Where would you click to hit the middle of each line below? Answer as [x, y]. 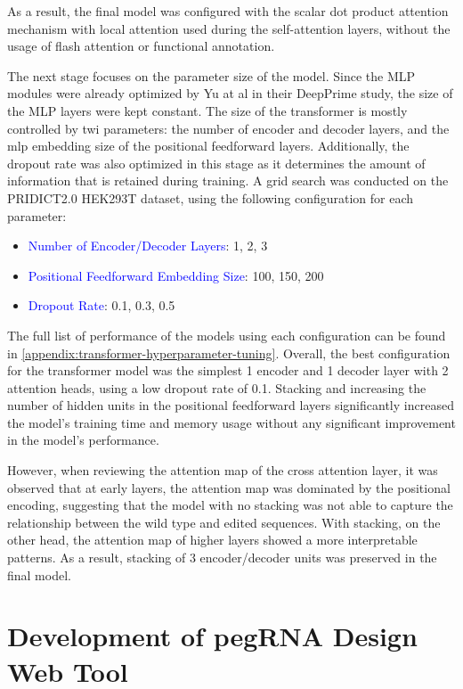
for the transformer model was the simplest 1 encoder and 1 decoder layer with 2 [228, 370]
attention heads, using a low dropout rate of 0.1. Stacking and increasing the [217, 387]
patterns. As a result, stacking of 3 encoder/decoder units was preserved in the [222, 558]
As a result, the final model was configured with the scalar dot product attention [228, 11]
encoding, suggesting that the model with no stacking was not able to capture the [230, 505]
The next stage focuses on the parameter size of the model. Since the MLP [211, 75]
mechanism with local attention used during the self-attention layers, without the [229, 28]
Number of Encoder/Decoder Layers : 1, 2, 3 [148, 246]
